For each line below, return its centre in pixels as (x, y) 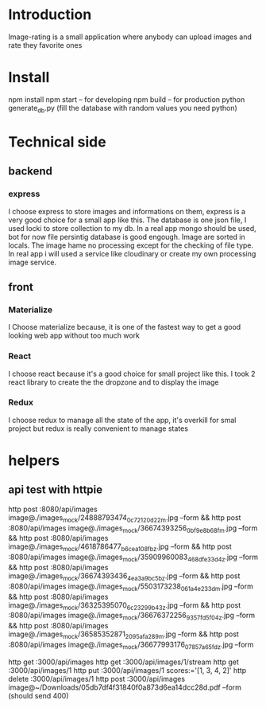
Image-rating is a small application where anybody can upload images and (130, 37)
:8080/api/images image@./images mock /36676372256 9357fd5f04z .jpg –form (132, 616)
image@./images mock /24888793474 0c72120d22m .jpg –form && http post (125, 518)
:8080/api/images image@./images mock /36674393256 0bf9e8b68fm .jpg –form (133, 529)
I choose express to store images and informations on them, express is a (127, 211)
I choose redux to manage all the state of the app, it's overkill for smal (122, 420)
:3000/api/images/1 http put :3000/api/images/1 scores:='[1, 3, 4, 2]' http (127, 670)
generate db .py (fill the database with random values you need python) (123, 109)
